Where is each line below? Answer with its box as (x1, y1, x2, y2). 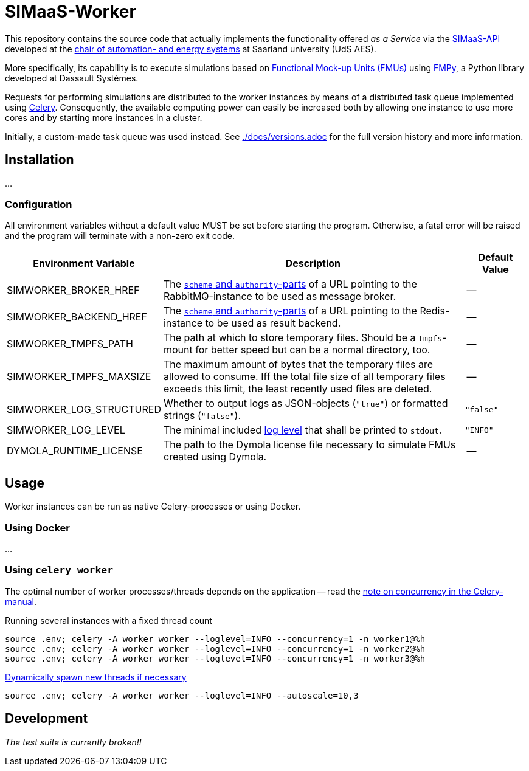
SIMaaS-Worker (5, 1, 136, 22)
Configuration (5, 198, 72, 210)
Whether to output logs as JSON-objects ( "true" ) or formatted (163, 397, 448, 410)
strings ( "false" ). (163, 409, 241, 422)
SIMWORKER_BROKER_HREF (7, 284, 140, 297)
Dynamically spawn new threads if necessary (5, 671, 187, 682)
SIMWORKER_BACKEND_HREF (7, 311, 147, 323)
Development (5, 711, 88, 727)
